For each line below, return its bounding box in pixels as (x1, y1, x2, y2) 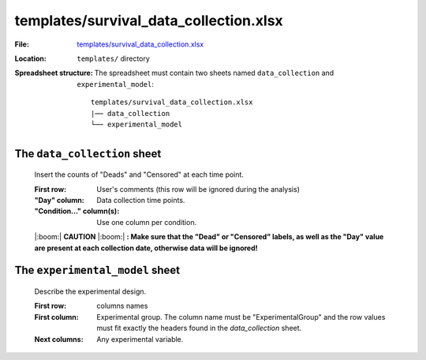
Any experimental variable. (96, 334, 184, 343)
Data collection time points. (96, 196, 185, 205)
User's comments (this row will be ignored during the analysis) (96, 184, 300, 193)
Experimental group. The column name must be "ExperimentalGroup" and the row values (96, 312, 386, 321)
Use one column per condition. (96, 217, 197, 227)
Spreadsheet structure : (14, 68, 94, 78)
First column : (34, 312, 79, 321)
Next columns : (34, 334, 84, 343)
